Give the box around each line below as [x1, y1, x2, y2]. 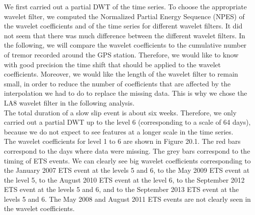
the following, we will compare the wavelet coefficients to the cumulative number [4, 40, 247, 50]
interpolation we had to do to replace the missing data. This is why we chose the [4, 88, 247, 98]
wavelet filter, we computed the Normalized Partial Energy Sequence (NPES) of [4, 11, 245, 21]
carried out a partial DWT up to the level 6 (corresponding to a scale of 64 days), [4, 117, 251, 127]
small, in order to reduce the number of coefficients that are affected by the [4, 78, 231, 88]
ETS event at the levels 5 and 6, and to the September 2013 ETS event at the [4, 184, 239, 194]
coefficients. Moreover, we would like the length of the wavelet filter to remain [4, 69, 238, 79]
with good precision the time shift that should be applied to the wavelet [4, 59, 221, 69]
